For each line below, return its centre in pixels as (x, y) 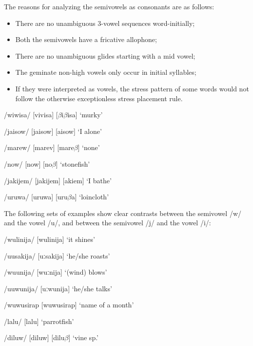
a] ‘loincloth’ (90, 197)
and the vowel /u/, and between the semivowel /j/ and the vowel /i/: (107, 223)
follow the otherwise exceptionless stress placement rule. (99, 98)
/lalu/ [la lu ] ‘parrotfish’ (39, 321)
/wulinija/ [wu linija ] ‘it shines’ (49, 239)
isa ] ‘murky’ (85, 115)
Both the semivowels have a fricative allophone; (86, 39)
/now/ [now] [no (28, 163)
